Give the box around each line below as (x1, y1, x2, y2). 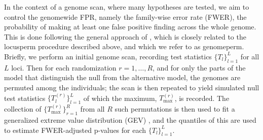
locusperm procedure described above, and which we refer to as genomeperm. (4, 41, 244, 52)
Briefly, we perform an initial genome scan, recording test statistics (4, 51, 212, 61)
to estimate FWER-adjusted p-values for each (4, 124, 146, 135)
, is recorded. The (174, 92, 230, 103)
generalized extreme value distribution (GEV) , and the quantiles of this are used (4, 114, 256, 125)
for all (240, 51, 259, 61)
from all (80, 103, 105, 114)
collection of (4, 103, 42, 114)
